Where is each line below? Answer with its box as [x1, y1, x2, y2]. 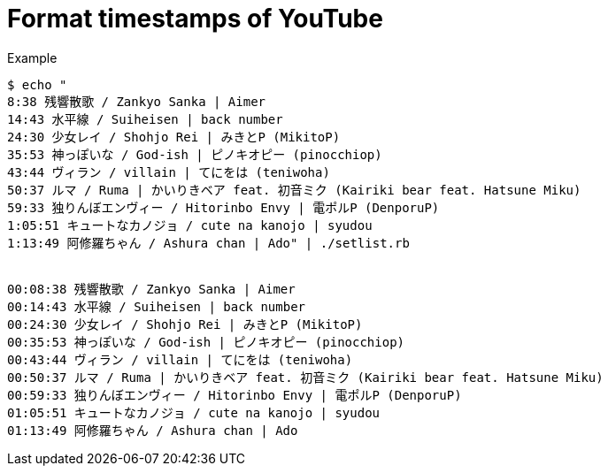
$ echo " [7, 77, 67, 92]
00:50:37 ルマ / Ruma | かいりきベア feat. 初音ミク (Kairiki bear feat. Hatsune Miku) [7, 370, 604, 385]
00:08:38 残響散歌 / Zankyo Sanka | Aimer [7, 281, 296, 296]
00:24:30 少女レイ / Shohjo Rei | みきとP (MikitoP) [7, 317, 363, 332]
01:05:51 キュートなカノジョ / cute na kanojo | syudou [7, 405, 381, 420]
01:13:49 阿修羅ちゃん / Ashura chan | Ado [7, 423, 298, 438]
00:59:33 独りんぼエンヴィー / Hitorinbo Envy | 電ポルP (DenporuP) [7, 387, 462, 402]
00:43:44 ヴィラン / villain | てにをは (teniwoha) [7, 352, 353, 367]
